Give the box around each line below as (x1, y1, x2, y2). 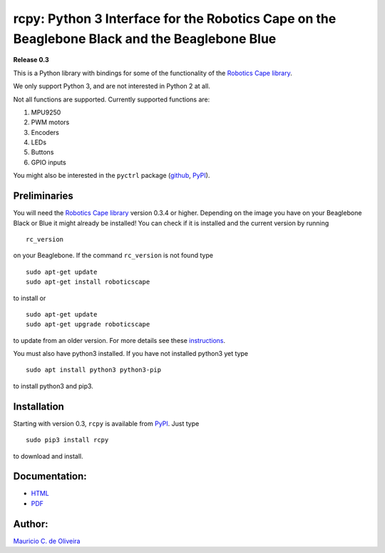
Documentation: (13, 470, 87, 482)
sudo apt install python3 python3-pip (26, 366, 162, 374)
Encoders (31, 128, 60, 136)
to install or (13, 294, 46, 302)
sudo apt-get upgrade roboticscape (26, 320, 150, 329)
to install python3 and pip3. (13, 382, 94, 390)
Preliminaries (13, 190, 74, 202)
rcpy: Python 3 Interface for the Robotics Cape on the (13, 11, 337, 26)
